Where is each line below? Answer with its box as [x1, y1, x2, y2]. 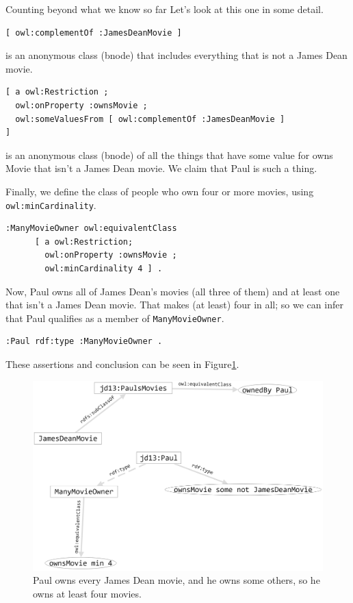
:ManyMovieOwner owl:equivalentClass [5, 223, 177, 234]
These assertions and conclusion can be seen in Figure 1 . [5, 357, 239, 371]
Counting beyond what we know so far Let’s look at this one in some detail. [5, 2, 324, 16]
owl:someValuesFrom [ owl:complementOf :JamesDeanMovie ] [15, 114, 285, 124]
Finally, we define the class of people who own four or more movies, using [5, 184, 314, 198]
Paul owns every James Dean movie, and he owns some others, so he [33, 573, 320, 587]
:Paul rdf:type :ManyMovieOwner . [5, 336, 163, 347]
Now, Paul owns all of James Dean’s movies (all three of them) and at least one [5, 284, 340, 298]
